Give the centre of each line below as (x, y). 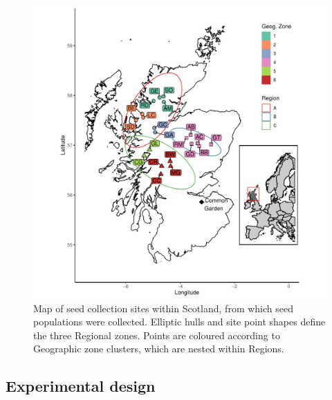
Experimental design (81, 386)
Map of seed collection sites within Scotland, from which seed (163, 308)
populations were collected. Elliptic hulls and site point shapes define (179, 322)
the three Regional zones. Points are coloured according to (157, 335)
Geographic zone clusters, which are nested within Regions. (159, 349)
